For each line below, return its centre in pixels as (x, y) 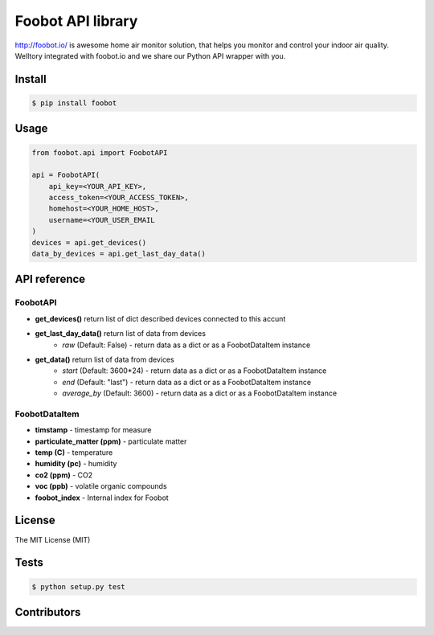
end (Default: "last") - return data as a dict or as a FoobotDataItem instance (187, 382)
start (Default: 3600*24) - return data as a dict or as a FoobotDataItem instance (194, 371)
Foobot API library (76, 21)
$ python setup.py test (79, 586)
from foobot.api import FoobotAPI (100, 152)
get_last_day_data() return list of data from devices (121, 334)
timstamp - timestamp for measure (93, 430)
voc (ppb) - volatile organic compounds (101, 486)
